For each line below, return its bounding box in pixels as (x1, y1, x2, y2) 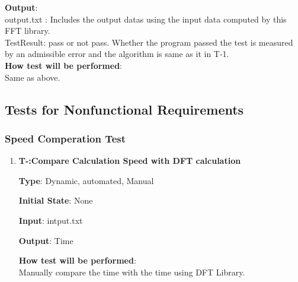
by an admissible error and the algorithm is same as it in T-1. (5, 47, 229, 60)
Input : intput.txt (18, 214, 83, 226)
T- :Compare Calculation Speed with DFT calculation (18, 154, 241, 167)
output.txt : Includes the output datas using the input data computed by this (5, 12, 287, 25)
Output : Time (18, 234, 73, 246)
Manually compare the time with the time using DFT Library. (18, 265, 245, 278)
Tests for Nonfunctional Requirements (5, 100, 244, 118)
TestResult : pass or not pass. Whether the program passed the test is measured (5, 36, 293, 48)
